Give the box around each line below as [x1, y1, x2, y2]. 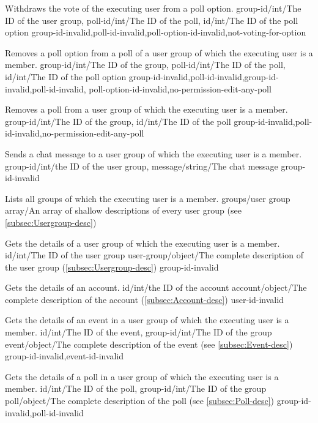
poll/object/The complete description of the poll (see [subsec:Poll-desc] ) [5, 394, 275, 407]
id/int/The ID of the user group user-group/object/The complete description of [5, 249, 303, 261]
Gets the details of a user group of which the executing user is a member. [5, 236, 280, 249]
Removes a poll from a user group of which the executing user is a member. [5, 103, 288, 116]
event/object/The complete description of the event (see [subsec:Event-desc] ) [5, 337, 293, 350]
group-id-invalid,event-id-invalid [5, 350, 124, 362]
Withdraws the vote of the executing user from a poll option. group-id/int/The [5, 2, 301, 14]
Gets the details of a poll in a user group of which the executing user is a [5, 370, 279, 383]
